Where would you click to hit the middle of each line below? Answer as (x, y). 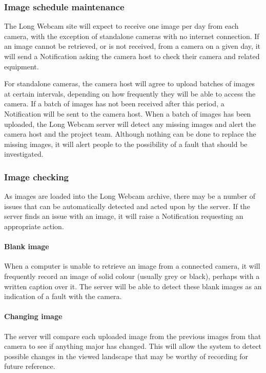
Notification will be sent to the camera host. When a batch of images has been (128, 113)
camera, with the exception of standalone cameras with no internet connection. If (132, 36)
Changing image (33, 316)
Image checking (36, 176)
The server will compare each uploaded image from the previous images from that (133, 336)
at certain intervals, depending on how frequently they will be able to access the (130, 93)
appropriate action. (34, 226)
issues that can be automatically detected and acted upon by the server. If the (127, 206)
